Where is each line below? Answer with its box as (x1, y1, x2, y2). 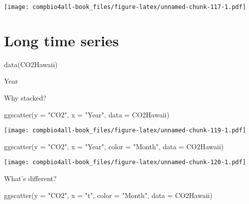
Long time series (4, 30, 119, 50)
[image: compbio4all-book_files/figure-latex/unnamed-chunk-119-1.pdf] (4, 127, 246, 134)
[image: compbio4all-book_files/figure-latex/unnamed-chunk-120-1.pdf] (4, 159, 246, 166)
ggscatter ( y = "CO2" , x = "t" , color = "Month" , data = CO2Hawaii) (4, 190, 213, 200)
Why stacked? (4, 92, 47, 102)
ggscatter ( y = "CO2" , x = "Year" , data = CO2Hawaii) (4, 109, 169, 119)
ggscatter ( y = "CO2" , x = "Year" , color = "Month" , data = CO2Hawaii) (4, 141, 224, 151)
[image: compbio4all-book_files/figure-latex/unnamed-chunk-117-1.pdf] (4, 3, 246, 10)
